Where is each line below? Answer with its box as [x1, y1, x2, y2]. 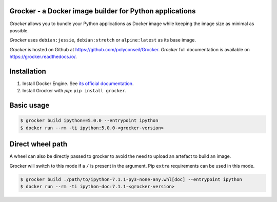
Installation [9, 67, 46, 75]
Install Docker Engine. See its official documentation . [22, 80, 134, 87]
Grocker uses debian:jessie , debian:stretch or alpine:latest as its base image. [9, 37, 196, 43]
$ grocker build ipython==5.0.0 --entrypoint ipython [20, 118, 159, 124]
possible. [9, 27, 29, 33]
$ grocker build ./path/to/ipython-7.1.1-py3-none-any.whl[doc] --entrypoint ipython [20, 176, 242, 182]
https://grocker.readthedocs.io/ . [9, 54, 77, 60]
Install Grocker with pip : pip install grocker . [22, 88, 127, 94]
